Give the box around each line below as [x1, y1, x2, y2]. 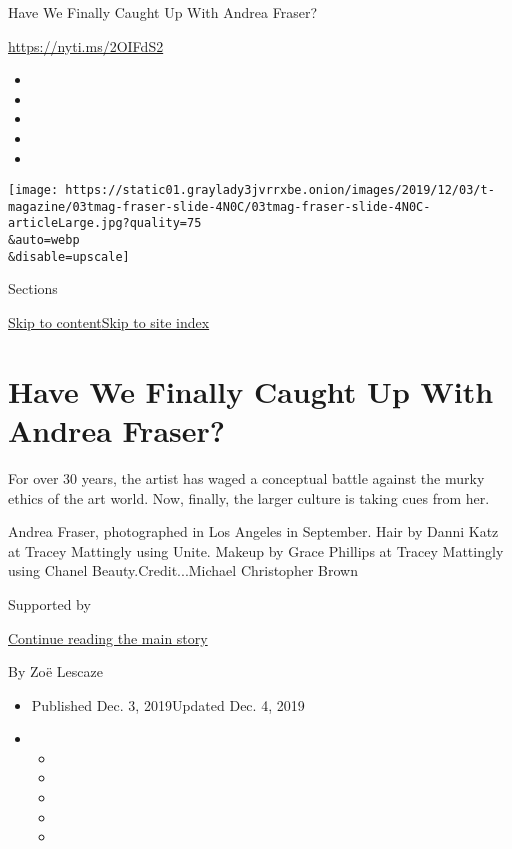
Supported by [8, 593, 91, 614]
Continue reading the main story [8, 627, 208, 648]
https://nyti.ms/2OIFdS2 [8, 35, 164, 56]
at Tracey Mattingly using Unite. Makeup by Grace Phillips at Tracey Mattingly [8, 540, 504, 561]
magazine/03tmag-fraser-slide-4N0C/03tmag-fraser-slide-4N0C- [8, 199, 431, 214]
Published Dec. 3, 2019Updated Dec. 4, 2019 [31, 694, 305, 715]
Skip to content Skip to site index [8, 312, 210, 333]
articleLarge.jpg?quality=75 [8, 216, 202, 231]
